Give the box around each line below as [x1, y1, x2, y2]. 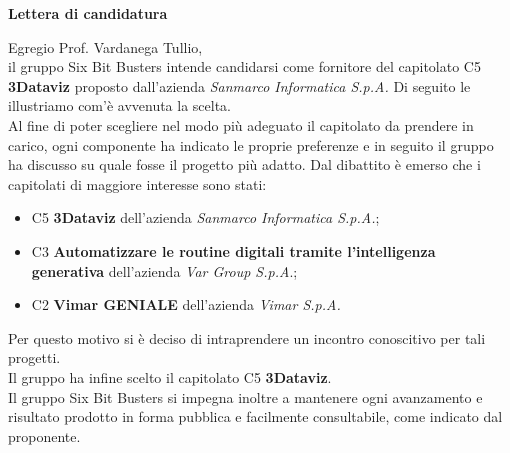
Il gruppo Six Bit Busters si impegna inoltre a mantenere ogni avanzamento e [8, 386, 483, 407]
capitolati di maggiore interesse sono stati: [8, 173, 267, 194]
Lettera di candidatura [8, 3, 168, 23]
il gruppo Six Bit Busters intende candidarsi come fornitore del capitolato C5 [8, 56, 481, 77]
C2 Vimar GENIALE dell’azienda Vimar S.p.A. [31, 294, 341, 315]
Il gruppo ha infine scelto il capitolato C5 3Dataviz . [8, 366, 332, 387]
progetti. [8, 347, 61, 368]
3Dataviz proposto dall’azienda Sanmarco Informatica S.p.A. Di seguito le [8, 75, 471, 96]
